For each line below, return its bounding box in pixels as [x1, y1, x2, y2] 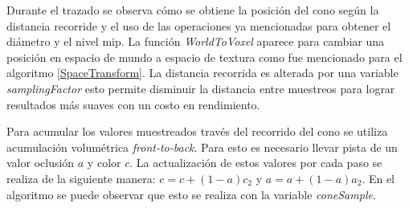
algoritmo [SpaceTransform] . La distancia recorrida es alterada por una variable [6, 64, 399, 81]
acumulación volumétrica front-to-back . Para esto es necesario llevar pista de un [6, 138, 398, 155]
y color [87, 154, 121, 171]
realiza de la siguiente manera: [6, 169, 156, 186]
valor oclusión [6, 154, 75, 171]
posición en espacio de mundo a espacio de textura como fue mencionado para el [6, 48, 403, 65]
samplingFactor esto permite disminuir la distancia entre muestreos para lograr [6, 80, 395, 96]
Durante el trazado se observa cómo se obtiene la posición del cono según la [6, 2, 379, 18]
